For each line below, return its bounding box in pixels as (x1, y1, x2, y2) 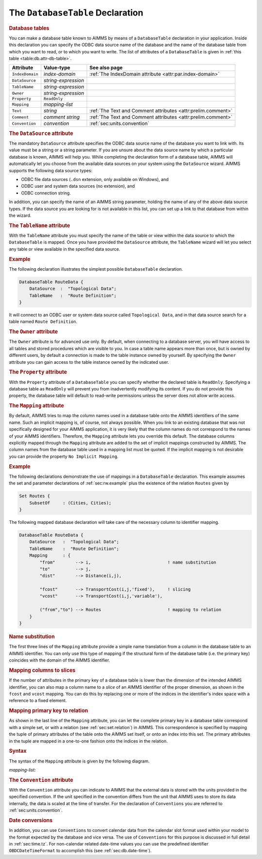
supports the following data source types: (9, 167, 93, 173)
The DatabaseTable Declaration (9, 7, 144, 18)
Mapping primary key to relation (9, 707, 88, 714)
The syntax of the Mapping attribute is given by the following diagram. (9, 758, 150, 764)
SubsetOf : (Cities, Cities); (29, 500, 112, 505)
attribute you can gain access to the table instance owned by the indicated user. (9, 359, 169, 365)
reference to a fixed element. (9, 697, 67, 703)
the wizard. (9, 212, 32, 218)
